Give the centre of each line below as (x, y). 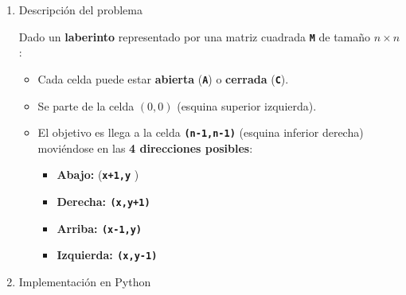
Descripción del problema (80, 10)
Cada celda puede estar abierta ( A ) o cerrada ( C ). (163, 78)
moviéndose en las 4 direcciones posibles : (145, 147)
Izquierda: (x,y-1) (107, 255)
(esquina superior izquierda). (247, 105)
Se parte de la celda (86, 105)
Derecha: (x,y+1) (103, 201)
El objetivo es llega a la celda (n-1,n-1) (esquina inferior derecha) (201, 132)
